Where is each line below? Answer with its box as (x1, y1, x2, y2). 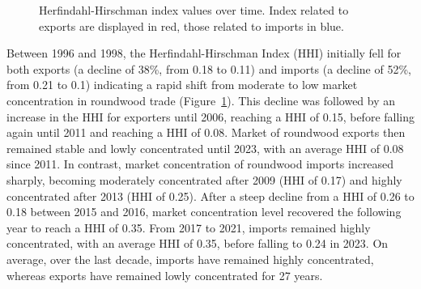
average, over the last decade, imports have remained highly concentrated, (6, 250, 374, 267)
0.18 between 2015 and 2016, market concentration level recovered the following (6, 203, 402, 220)
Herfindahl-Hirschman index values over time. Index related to (39, 2, 349, 18)
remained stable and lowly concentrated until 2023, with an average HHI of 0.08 (6, 139, 404, 156)
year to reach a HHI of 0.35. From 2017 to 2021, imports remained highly (6, 219, 371, 236)
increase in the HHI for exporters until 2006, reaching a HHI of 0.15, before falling (6, 108, 415, 125)
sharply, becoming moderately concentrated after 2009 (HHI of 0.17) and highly (6, 171, 402, 188)
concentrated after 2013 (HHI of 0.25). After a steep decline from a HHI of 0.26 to (6, 187, 415, 204)
